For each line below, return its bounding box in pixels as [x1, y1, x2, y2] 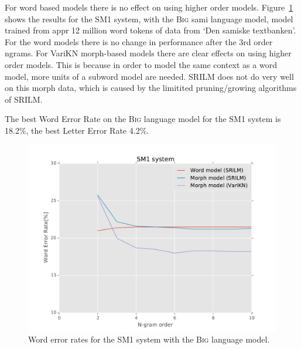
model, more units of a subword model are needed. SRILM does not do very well [5, 70, 294, 82]
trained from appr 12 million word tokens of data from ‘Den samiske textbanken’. [5, 24, 296, 36]
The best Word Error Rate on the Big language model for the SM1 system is [5, 113, 281, 125]
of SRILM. [5, 93, 43, 105]
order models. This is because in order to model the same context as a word [5, 58, 277, 70]
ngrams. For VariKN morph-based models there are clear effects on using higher [5, 47, 292, 59]
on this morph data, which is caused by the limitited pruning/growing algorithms [5, 82, 297, 94]
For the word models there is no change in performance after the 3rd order [5, 35, 273, 48]
